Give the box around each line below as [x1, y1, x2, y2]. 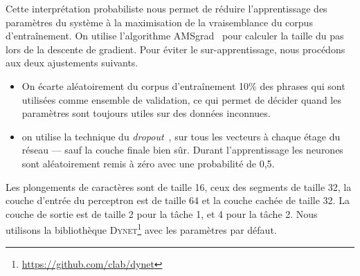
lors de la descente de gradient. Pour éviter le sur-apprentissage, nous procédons [6, 42, 345, 56]
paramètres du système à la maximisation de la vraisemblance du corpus [6, 15, 313, 29]
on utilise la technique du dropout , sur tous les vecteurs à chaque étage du [21, 129, 341, 143]
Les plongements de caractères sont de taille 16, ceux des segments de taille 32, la [6, 179, 352, 194]
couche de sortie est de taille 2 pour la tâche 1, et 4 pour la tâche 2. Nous [6, 206, 318, 221]
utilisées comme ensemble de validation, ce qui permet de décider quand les [21, 92, 341, 107]
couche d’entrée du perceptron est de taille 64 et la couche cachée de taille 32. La [6, 193, 350, 208]
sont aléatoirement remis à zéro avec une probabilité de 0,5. [21, 156, 275, 170]
